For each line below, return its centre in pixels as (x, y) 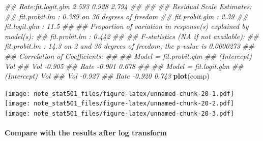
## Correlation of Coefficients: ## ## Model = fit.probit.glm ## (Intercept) (128, 56)
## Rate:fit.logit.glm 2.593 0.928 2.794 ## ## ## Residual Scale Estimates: (128, 6)
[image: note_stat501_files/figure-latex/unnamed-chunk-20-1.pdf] (120, 94)
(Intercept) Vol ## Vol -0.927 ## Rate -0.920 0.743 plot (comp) (107, 76)
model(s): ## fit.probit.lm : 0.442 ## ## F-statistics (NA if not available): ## (132, 36)
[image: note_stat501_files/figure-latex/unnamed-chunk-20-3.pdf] (120, 114)
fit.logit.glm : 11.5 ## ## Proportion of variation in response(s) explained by (127, 26)
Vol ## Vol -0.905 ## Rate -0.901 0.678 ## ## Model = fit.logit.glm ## (124, 66)
